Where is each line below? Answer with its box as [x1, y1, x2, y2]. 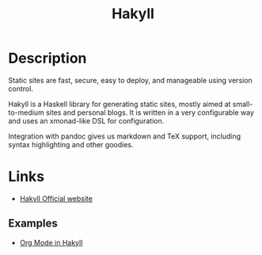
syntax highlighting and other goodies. [8, 139, 134, 149]
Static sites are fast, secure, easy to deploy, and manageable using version [8, 75, 253, 85]
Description [8, 49, 87, 67]
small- [232, 99, 253, 108]
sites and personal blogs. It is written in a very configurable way [46, 108, 255, 117]
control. [8, 84, 34, 93]
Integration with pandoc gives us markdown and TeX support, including [8, 131, 241, 141]
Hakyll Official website [19, 193, 93, 203]
